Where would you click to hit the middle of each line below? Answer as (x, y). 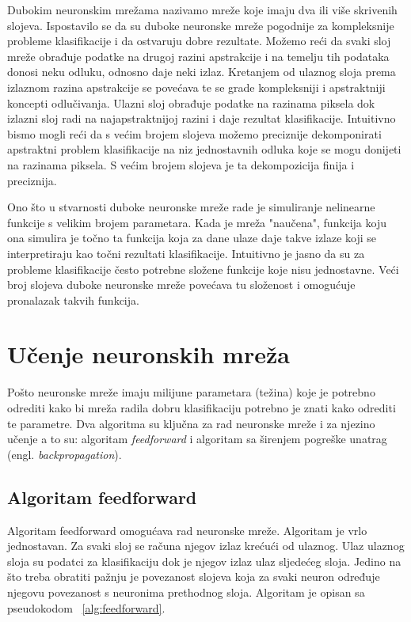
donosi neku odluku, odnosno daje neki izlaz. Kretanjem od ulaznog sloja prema (202, 72)
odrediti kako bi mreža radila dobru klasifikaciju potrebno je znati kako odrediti (202, 408)
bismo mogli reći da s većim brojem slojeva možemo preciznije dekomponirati (194, 133)
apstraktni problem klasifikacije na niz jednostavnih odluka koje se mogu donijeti (204, 149)
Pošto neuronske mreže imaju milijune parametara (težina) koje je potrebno (191, 392)
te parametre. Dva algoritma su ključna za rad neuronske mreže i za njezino (191, 423)
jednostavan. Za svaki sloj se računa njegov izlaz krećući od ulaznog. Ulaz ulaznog (206, 546)
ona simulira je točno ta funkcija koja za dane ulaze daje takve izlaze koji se (192, 238)
